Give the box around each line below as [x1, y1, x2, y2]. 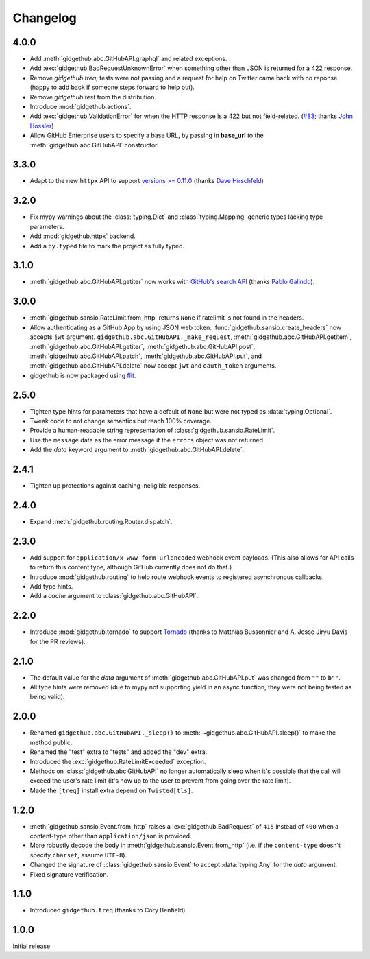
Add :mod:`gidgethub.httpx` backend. [29, 232, 136, 240]
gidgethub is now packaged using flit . [29, 371, 136, 379]
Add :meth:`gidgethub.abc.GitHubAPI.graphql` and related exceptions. [29, 55, 227, 63]
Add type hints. [29, 582, 73, 591]
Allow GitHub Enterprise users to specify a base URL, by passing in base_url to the [29, 131, 264, 140]
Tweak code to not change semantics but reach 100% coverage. [29, 417, 212, 425]
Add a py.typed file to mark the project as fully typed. [29, 241, 185, 250]
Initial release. [12, 942, 52, 950]
